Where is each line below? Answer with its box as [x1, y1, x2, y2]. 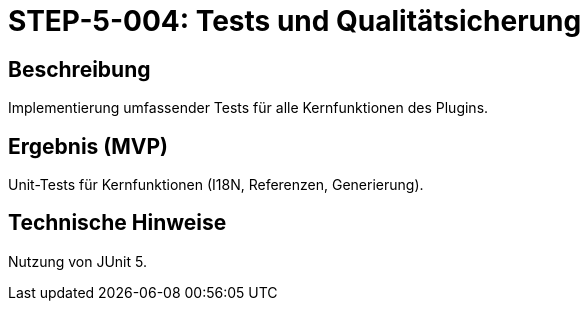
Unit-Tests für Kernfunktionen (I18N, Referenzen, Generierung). [8, 176, 424, 194]
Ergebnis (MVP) [8, 133, 168, 159]
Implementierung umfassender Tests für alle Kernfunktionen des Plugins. [8, 99, 489, 117]
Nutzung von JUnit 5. [8, 252, 147, 270]
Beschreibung [8, 56, 151, 82]
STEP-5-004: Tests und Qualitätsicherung [8, 4, 582, 38]
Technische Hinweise [8, 210, 227, 236]
